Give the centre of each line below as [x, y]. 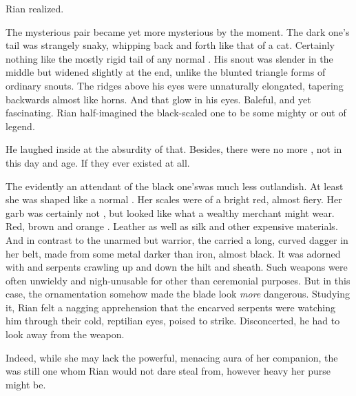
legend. [20, 126]
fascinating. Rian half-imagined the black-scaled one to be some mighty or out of [176, 113]
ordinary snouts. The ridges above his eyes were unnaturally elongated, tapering [175, 85]
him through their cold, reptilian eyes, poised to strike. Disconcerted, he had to [173, 321]
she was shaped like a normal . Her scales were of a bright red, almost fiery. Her [174, 199]
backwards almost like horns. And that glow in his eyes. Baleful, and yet [158, 99]
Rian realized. [35, 8]
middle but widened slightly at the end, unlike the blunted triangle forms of [166, 72]
